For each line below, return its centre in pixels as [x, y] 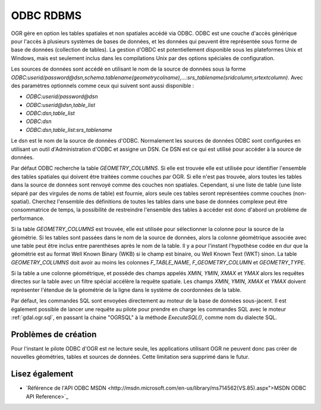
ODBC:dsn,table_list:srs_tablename [69, 130]
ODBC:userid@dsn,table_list [60, 105]
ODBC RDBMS [46, 15]
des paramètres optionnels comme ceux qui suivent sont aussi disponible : [103, 86]
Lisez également [42, 374]
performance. [28, 218]
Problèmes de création [54, 334]
